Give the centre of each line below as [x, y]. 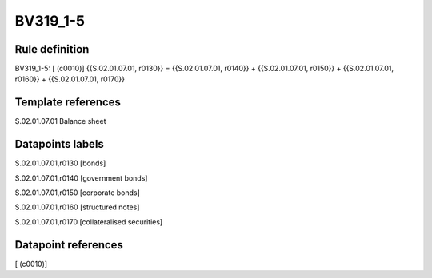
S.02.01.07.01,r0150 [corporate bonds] [77, 193]
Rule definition [52, 49]
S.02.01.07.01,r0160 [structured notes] [77, 207]
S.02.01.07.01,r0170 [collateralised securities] [89, 222]
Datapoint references [69, 245]
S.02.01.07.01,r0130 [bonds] [60, 163]
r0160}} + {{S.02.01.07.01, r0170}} [70, 79]
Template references [68, 103]
